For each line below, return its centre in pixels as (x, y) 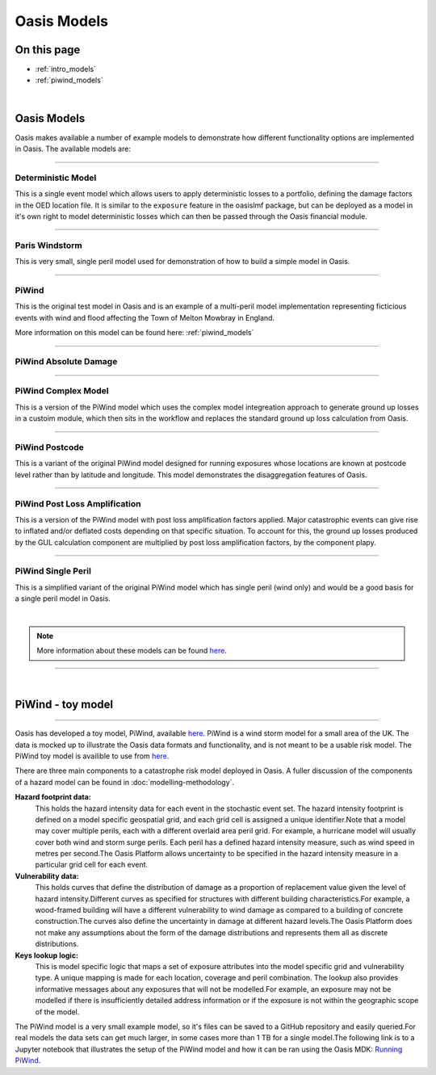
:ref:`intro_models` (66, 69)
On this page (48, 50)
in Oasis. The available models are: (73, 149)
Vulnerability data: (47, 876)
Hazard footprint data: (53, 797)
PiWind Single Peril (53, 571)
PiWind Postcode (50, 447)
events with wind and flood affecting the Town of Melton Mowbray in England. (145, 317)
